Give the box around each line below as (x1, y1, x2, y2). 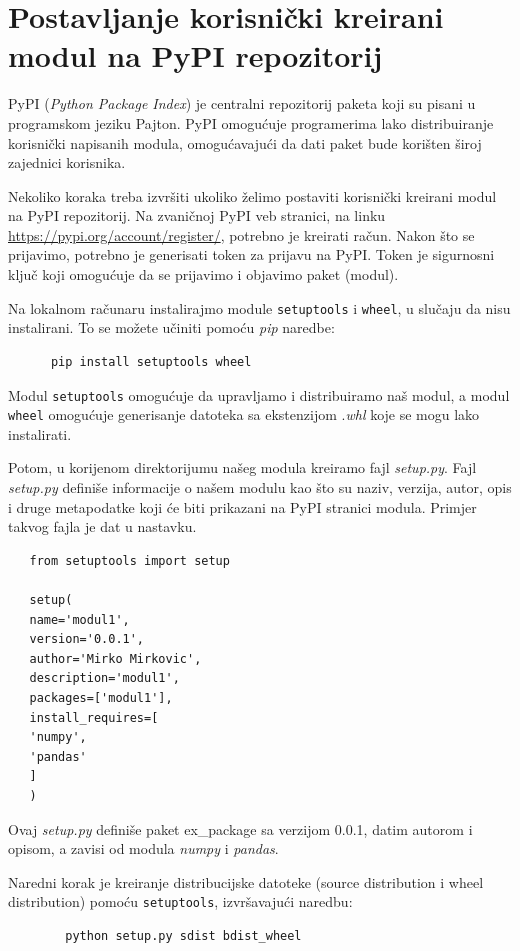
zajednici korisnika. (8, 152, 126, 173)
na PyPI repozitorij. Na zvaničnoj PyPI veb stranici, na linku (8, 205, 386, 226)
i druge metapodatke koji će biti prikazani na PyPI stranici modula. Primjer (8, 496, 477, 517)
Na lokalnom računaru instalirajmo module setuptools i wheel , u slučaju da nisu (8, 297, 511, 318)
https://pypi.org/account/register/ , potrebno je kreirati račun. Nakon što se (8, 224, 475, 245)
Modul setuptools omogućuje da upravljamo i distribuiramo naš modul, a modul (8, 384, 510, 405)
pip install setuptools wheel (50, 354, 252, 369)
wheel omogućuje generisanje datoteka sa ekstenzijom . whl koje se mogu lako (8, 404, 480, 425)
